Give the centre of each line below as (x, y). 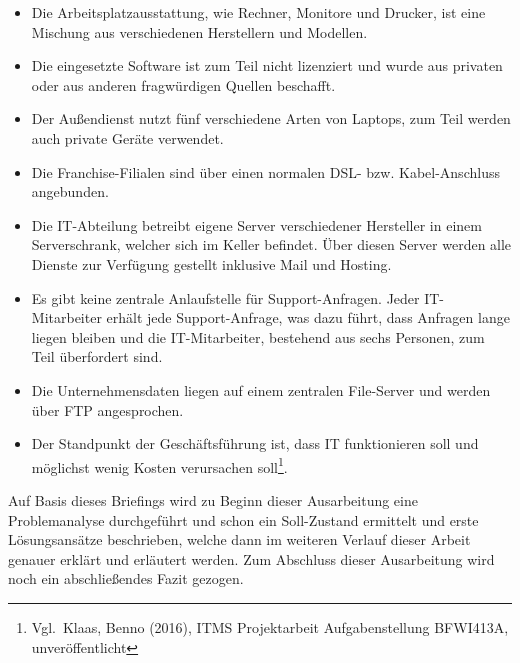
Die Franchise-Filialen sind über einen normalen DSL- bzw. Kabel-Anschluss (265, 171)
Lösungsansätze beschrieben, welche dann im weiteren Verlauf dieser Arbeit (239, 539)
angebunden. (70, 191)
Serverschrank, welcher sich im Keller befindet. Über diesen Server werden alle (271, 244)
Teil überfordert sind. (97, 356)
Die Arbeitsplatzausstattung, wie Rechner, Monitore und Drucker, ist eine (258, 12)
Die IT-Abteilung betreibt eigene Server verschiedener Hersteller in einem (256, 224)
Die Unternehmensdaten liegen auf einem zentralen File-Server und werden (261, 389)
